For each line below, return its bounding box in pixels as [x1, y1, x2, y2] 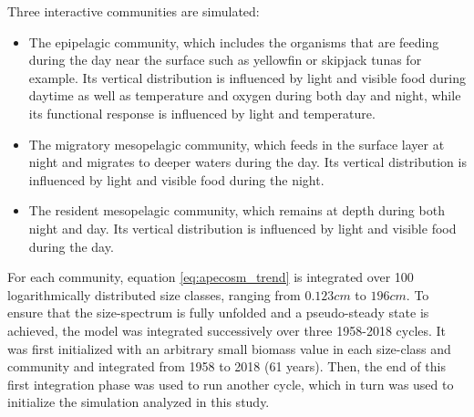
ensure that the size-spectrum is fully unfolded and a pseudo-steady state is [7, 303, 429, 322]
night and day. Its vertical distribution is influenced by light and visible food [28, 218, 457, 237]
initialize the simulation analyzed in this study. [7, 392, 270, 412]
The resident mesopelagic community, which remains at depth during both [28, 201, 445, 220]
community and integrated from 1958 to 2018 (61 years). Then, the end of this [7, 357, 446, 376]
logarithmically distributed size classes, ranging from [7, 285, 301, 304]
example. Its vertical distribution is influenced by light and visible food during [28, 68, 467, 87]
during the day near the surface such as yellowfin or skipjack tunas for [28, 50, 422, 69]
